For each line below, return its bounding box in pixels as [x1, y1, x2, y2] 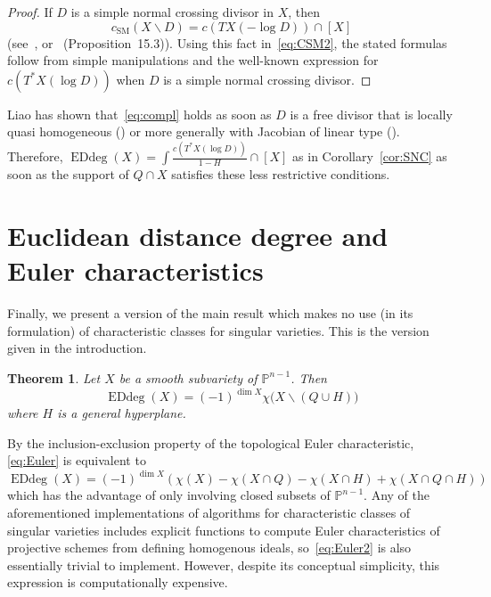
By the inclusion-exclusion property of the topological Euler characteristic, [7, 433, 414, 452]
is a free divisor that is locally [290, 104, 453, 123]
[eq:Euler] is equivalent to [7, 451, 146, 470]
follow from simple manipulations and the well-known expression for [7, 51, 379, 70]
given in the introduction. [7, 339, 147, 357]
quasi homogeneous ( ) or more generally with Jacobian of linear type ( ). [7, 122, 400, 141]
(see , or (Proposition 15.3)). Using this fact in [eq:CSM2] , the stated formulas [7, 33, 447, 52]
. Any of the [364, 486, 430, 504]
